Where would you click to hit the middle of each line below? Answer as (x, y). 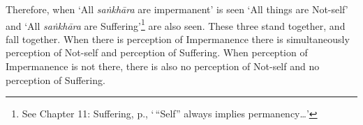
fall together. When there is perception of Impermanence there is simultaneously (178, 39)
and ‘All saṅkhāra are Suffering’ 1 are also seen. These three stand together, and (176, 24)
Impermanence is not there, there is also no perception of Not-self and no (163, 66)
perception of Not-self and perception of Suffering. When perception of (157, 52)
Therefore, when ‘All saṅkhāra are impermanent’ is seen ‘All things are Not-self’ (177, 9)
